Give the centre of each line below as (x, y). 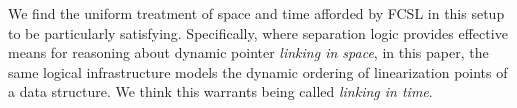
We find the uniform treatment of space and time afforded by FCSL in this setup (256, 13)
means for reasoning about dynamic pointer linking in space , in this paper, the (248, 52)
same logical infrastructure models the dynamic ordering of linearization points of (258, 71)
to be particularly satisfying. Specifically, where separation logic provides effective (258, 32)
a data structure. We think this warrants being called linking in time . (220, 91)
